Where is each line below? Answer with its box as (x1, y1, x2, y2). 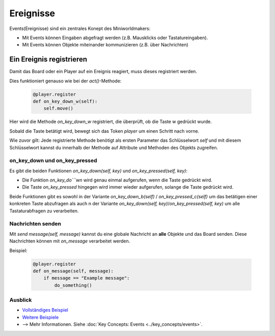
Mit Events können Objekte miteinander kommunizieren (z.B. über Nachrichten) (22, 42, 188, 48)
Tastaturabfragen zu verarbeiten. (9, 207, 79, 213)
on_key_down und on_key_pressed (9, 157, 97, 164)
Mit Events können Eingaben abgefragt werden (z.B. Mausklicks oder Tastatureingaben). (22, 35, 208, 41)
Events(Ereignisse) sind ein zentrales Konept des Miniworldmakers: (9, 25, 151, 32)
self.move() (43, 106, 74, 111)
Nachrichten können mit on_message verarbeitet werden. (9, 238, 130, 244)
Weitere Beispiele (22, 314, 59, 320)
